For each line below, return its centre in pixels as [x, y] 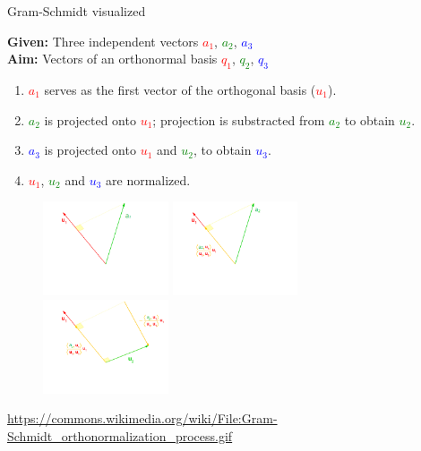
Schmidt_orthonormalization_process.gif [120, 435]
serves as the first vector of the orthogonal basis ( [180, 89]
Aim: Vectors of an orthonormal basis [112, 59]
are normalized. [148, 179]
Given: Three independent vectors [103, 41]
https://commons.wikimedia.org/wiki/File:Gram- [142, 418]
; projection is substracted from [239, 119]
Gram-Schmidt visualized [77, 11]
